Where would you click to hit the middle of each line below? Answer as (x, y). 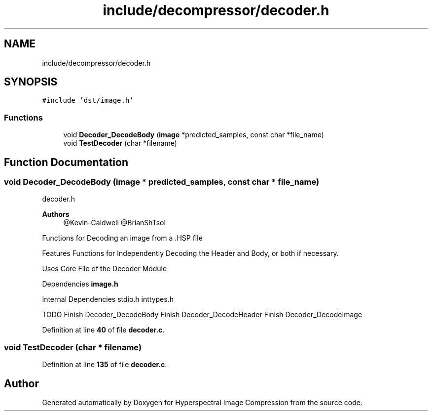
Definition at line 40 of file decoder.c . (103, 330)
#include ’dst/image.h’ (88, 101)
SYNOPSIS (31, 82)
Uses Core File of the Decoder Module (105, 269)
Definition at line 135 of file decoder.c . (105, 365)
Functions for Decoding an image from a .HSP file (122, 238)
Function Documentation (66, 162)
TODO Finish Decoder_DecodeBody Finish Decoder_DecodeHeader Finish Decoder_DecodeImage (202, 315)
